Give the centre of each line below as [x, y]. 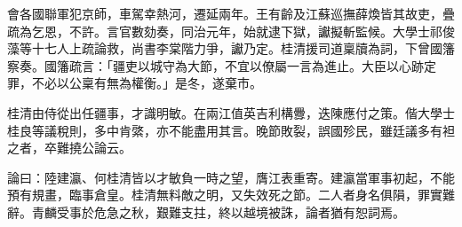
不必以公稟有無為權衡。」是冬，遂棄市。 [147, 83]
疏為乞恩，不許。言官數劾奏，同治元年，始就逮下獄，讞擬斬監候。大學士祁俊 [231, 31]
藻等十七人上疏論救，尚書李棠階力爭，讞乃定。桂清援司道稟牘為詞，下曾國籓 [231, 48]
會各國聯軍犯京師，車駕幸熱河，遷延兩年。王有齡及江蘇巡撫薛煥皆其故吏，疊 [231, 13]
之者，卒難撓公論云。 [69, 148]
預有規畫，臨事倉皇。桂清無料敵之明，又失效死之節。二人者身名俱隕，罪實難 [231, 195]
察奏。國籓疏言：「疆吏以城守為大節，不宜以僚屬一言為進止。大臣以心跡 [215, 65]
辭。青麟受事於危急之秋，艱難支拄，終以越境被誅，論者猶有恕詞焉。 [206, 211]
